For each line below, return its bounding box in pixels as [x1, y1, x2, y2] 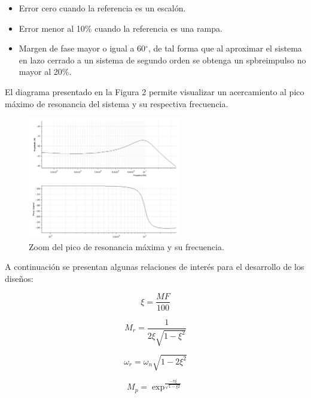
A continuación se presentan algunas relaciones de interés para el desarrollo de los [5, 260, 304, 273]
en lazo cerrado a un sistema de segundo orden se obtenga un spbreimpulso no [19, 53, 306, 66]
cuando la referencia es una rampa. [94, 22, 222, 34]
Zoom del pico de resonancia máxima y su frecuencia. [29, 240, 224, 253]
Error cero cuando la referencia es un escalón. [19, 2, 186, 14]
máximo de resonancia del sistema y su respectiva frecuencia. [5, 97, 228, 110]
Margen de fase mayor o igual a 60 [19, 42, 146, 54]
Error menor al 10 [19, 22, 85, 34]
